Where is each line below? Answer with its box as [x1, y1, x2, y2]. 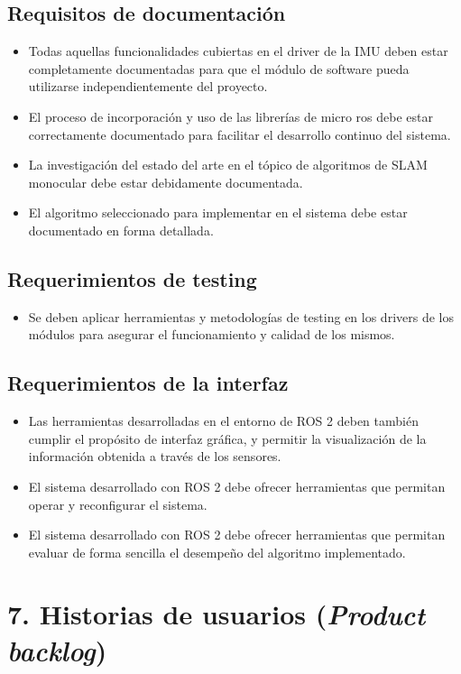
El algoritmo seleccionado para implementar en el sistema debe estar [28, 203, 408, 222]
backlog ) [7, 631, 107, 669]
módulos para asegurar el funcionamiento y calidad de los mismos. [28, 325, 395, 344]
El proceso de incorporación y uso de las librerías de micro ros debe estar [28, 106, 433, 125]
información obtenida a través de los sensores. [28, 447, 281, 466]
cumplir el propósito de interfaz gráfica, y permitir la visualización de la [28, 429, 427, 448]
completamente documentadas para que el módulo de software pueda [28, 59, 410, 78]
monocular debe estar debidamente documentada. [28, 172, 303, 191]
